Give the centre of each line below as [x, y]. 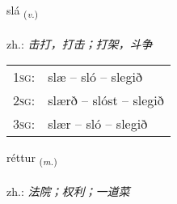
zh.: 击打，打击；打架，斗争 [80, 43]
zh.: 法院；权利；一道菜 [68, 191]
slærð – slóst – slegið [106, 100]
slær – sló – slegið [98, 124]
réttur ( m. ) [32, 159]
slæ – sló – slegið [95, 77]
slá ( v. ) [23, 11]
